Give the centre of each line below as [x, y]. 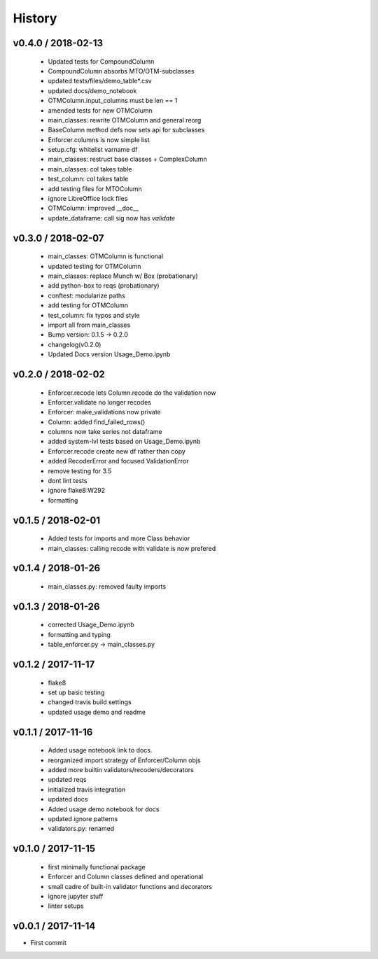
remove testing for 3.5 [80, 471]
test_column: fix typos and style [94, 315]
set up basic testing [76, 692]
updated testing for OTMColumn [94, 266]
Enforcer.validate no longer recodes [100, 402]
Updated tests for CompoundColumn [101, 61]
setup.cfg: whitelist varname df [93, 150]
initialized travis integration [87, 789]
